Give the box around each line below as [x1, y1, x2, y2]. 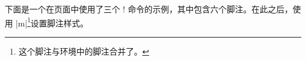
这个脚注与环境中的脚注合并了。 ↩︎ [18, 45, 149, 57]
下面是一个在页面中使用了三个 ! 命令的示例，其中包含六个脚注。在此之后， [5, 3, 293, 15]
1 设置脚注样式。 [27, 15, 88, 29]
